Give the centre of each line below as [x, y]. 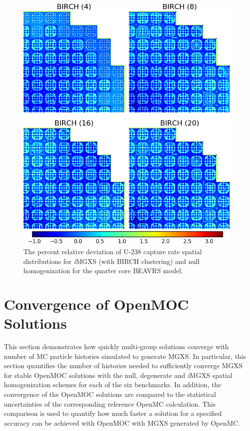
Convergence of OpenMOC [96, 304]
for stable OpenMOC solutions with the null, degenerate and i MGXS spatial [118, 375]
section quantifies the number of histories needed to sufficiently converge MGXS [123, 365]
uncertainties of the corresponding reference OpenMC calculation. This [110, 403]
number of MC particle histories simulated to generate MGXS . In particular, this [125, 356]
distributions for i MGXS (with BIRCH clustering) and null [112, 261]
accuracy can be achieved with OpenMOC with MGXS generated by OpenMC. [122, 422]
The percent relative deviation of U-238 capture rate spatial [113, 251]
